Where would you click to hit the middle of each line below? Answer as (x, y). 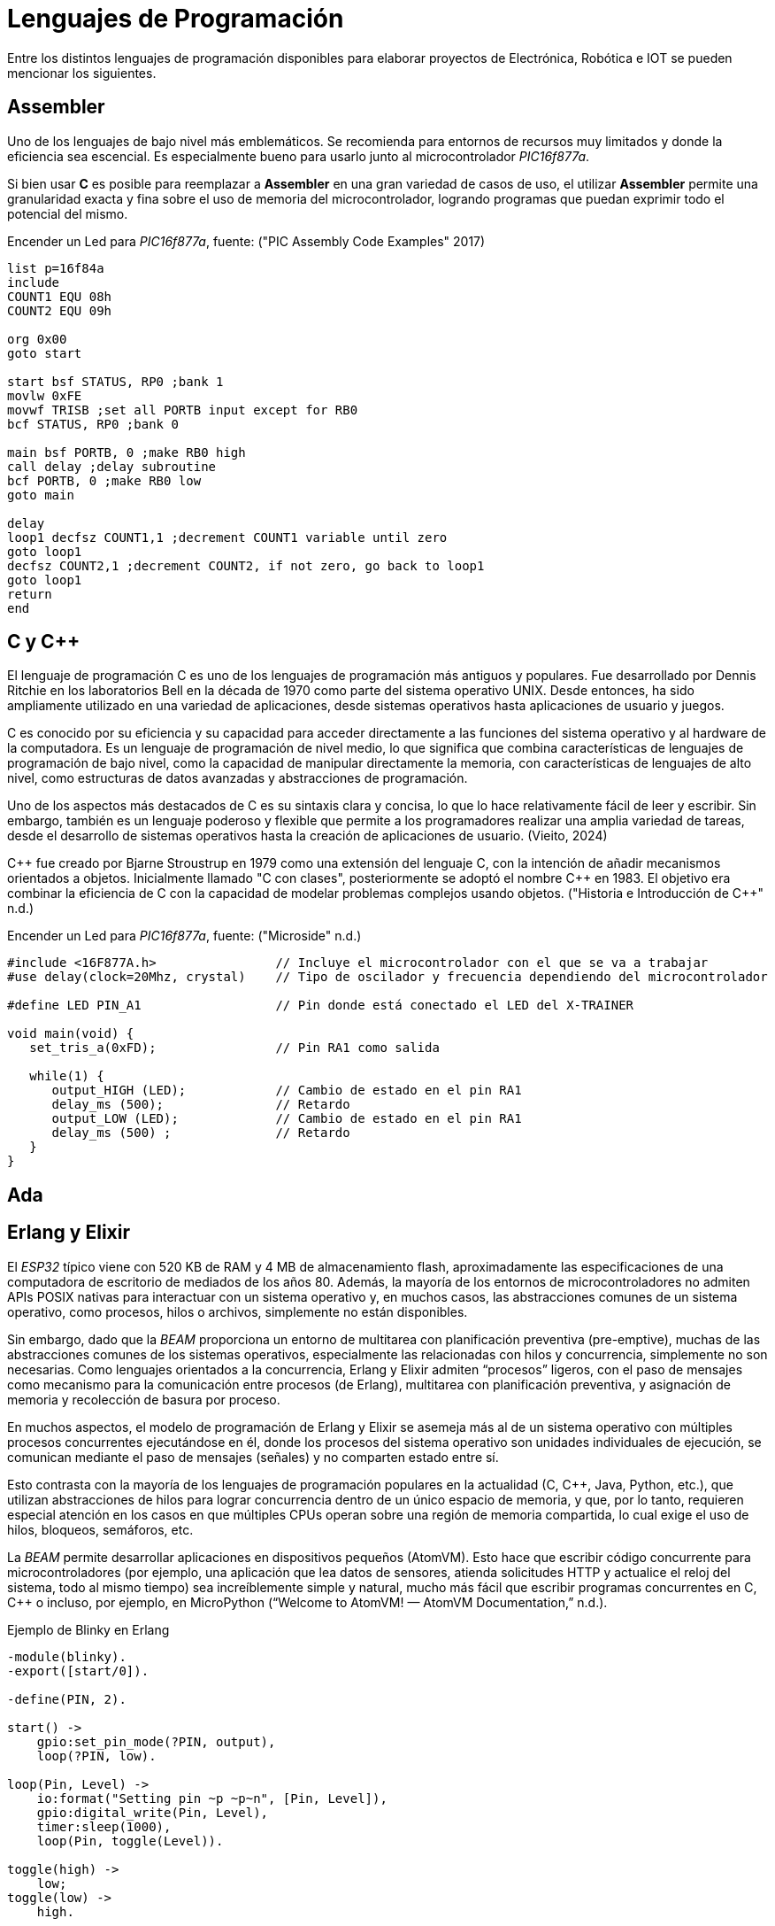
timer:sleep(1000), (104, 1826)
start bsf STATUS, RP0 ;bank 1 (115, 381)
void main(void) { (71, 1034)
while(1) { (67, 1076)
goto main (41, 495)
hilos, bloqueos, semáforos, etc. (100, 1529)
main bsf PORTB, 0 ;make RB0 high (127, 452)
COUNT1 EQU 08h (60, 296)
